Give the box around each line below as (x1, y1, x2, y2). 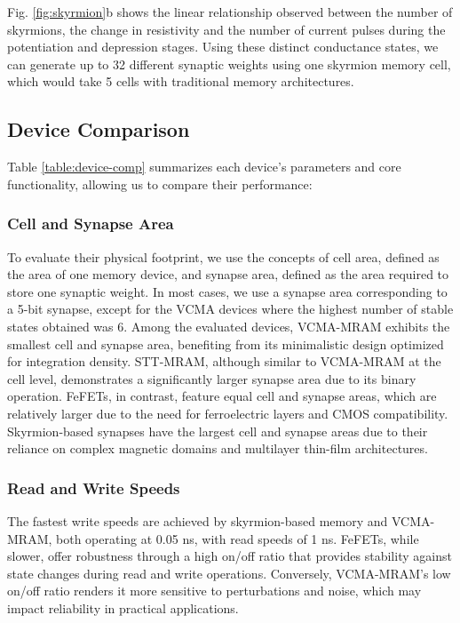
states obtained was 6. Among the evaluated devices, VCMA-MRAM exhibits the (7, 316, 450, 335)
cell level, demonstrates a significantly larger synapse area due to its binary (7, 369, 416, 387)
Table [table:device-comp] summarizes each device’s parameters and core (7, 157, 401, 176)
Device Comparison (7, 116, 190, 143)
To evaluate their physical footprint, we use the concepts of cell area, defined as (7, 247, 440, 266)
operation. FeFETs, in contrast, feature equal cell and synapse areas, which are (7, 387, 437, 405)
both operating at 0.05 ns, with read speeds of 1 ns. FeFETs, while (56, 529, 419, 547)
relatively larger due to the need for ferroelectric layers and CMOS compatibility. (7, 403, 448, 422)
